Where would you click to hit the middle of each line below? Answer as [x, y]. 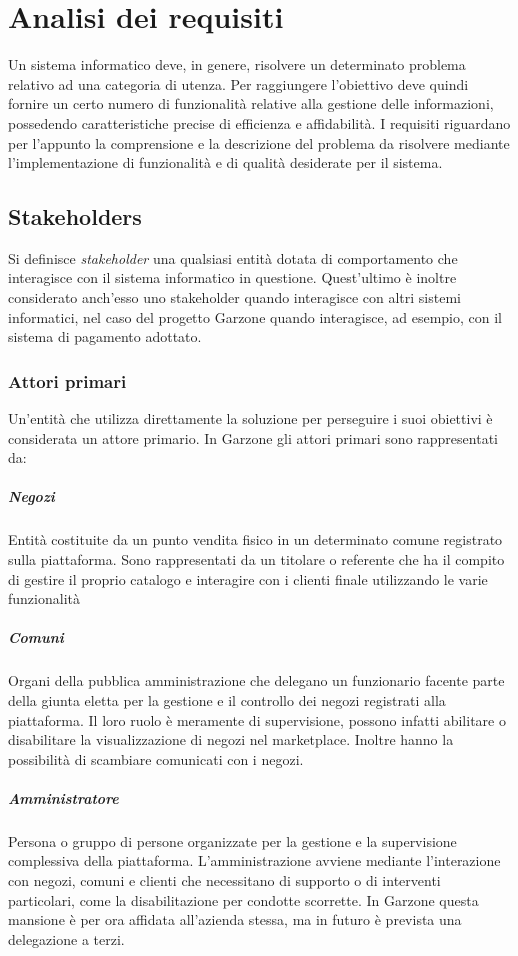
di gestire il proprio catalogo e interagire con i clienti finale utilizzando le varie [248, 578]
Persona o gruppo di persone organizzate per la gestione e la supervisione [232, 840]
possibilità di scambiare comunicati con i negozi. [156, 758]
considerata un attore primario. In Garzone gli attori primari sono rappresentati [253, 437]
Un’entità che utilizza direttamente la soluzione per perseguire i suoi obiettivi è [250, 418]
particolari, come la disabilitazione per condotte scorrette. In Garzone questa [243, 899]
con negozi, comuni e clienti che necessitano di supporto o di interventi [224, 880]
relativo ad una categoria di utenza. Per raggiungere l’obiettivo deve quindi [238, 83]
